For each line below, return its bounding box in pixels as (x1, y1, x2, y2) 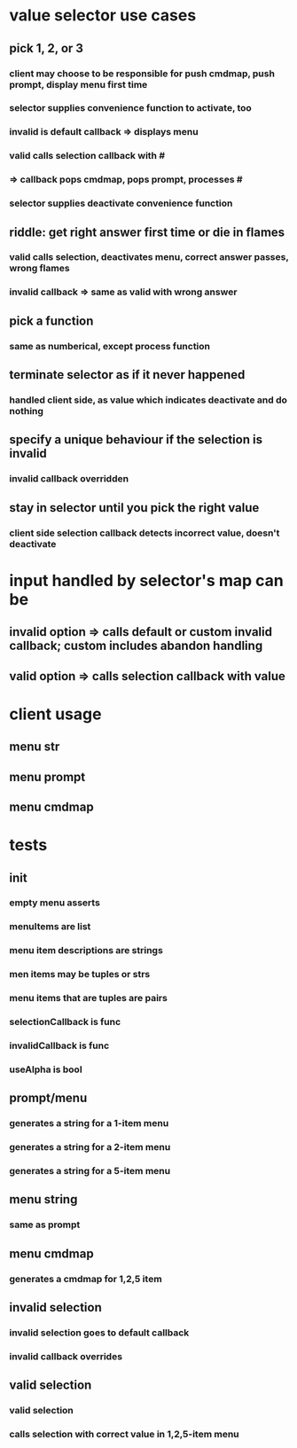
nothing (9, 404, 44, 417)
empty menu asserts (9, 896, 100, 909)
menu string (9, 1192, 78, 1207)
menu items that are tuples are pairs (9, 992, 168, 1005)
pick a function (9, 313, 94, 328)
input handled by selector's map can (9, 570, 284, 591)
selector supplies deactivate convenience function (9, 197, 233, 209)
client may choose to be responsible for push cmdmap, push (9, 67, 275, 80)
